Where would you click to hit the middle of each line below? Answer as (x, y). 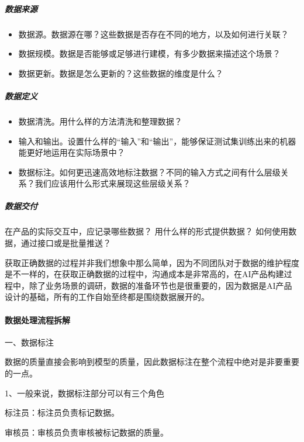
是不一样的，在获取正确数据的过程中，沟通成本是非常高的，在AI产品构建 (144, 274)
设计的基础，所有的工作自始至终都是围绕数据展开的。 (107, 297)
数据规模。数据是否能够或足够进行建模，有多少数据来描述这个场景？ (149, 53)
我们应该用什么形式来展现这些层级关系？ (113, 183)
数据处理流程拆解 (37, 320)
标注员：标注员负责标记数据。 (62, 412)
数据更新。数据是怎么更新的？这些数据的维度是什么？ (121, 73)
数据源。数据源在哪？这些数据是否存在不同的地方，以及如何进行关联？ (153, 34)
